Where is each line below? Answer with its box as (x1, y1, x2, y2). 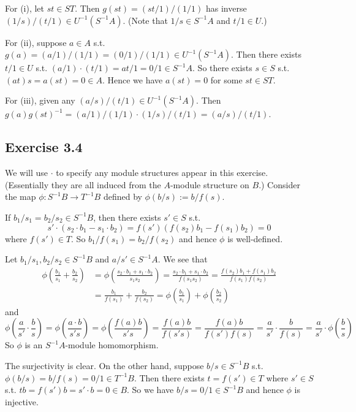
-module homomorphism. (65, 338, 159, 351)
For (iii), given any (5, 94, 75, 107)
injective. (5, 395, 39, 408)
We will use (5, 166, 48, 179)
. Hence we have (102, 73, 163, 86)
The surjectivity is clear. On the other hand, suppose (5, 359, 204, 372)
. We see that (157, 253, 208, 265)
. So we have (127, 383, 174, 396)
